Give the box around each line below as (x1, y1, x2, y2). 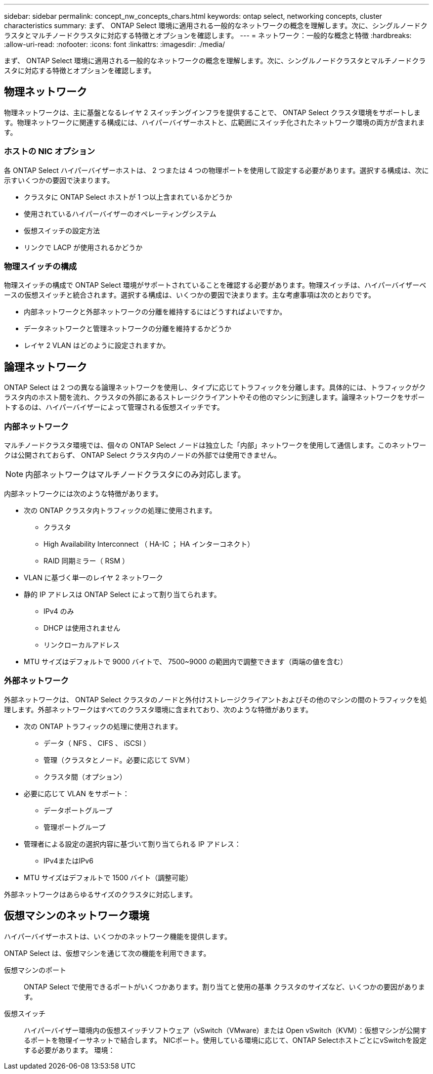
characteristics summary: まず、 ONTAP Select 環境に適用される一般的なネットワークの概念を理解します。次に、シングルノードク (4, 21, 428, 30)
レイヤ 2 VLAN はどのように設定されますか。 (24, 341, 170, 350)
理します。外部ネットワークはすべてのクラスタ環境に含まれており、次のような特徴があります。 (4, 705, 312, 714)
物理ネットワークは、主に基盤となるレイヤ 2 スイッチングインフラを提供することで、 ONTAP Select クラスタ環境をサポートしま (4, 108, 421, 117)
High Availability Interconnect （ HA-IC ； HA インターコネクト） (43, 539, 255, 548)
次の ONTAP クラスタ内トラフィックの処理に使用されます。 (24, 506, 216, 515)
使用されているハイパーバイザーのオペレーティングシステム (24, 209, 216, 218)
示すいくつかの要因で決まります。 (4, 175, 114, 184)
